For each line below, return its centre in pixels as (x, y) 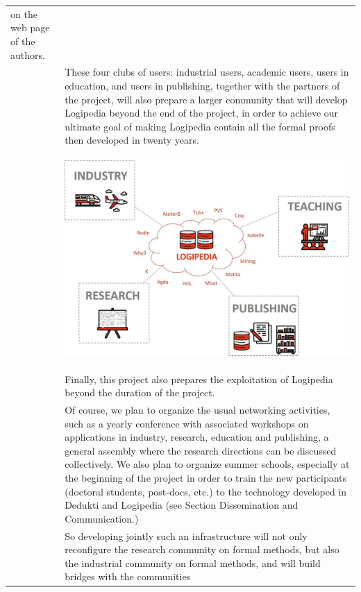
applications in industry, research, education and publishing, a (197, 437)
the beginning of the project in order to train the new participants (206, 477)
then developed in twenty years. (132, 140)
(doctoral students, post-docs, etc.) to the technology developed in (206, 491)
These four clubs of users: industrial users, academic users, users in (207, 72)
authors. (28, 54)
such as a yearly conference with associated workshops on (187, 423)
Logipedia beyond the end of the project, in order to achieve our (202, 113)
